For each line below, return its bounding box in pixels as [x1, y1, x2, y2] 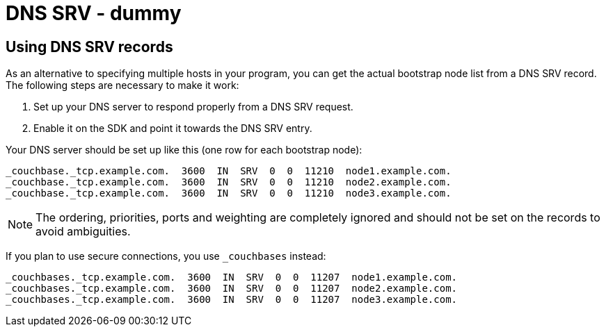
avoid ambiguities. [35, 224, 131, 239]
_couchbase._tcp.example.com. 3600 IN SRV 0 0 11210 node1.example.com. [6, 165, 452, 177]
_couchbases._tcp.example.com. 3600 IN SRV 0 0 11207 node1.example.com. [6, 272, 458, 283]
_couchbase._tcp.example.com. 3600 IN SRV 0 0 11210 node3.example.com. [6, 188, 452, 199]
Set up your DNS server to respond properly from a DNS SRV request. [33, 101, 353, 113]
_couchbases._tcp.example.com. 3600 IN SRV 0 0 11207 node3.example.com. [6, 294, 458, 306]
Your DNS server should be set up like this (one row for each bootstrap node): [6, 144, 362, 156]
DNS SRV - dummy [6, 1, 182, 25]
